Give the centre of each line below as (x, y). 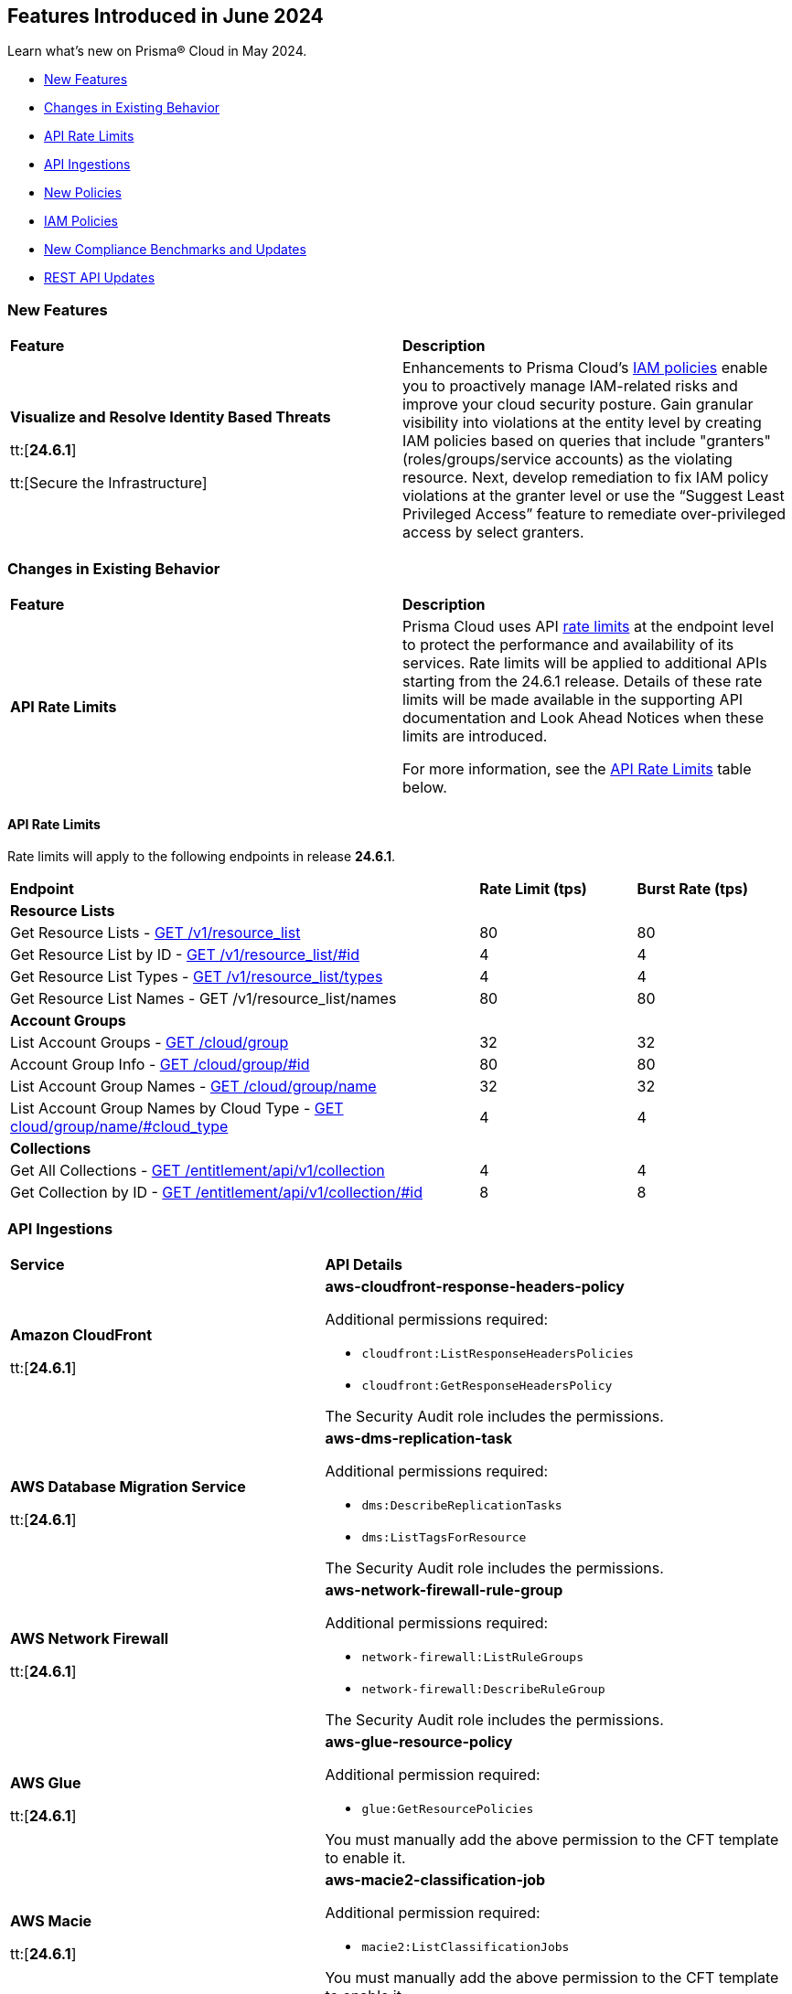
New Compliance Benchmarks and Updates (175, 250)
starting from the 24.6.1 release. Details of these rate (583, 681)
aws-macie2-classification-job (435, 1879)
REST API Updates (100, 278)
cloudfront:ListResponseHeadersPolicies (498, 1353)
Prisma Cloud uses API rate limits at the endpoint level (588, 626)
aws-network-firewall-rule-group (444, 1589)
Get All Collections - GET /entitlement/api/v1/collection (198, 1171)
